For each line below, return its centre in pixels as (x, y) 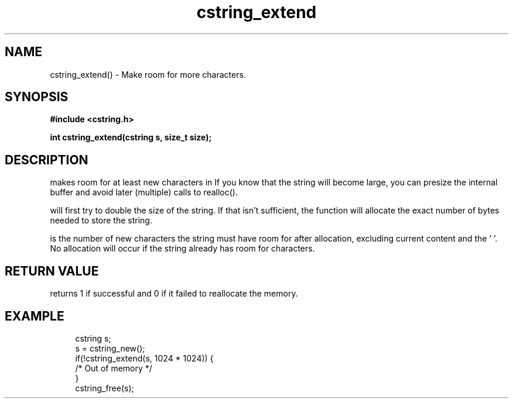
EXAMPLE (35, 316)
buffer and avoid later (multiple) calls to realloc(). (144, 192)
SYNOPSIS (37, 97)
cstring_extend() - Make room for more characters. (148, 74)
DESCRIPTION (47, 160)
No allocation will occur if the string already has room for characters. (182, 249)
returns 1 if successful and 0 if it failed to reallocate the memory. (174, 294)
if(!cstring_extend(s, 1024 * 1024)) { (144, 358)
